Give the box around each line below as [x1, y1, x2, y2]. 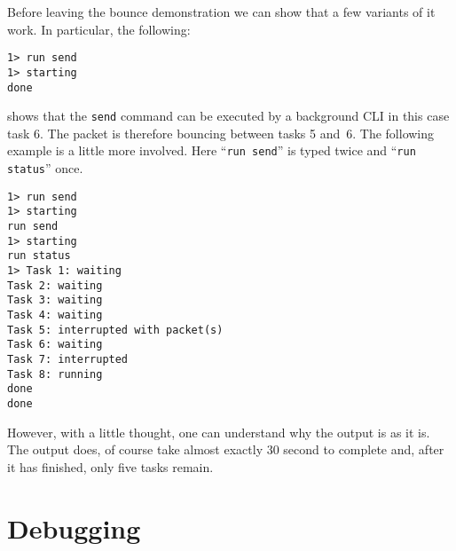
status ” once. [7, 159, 83, 177]
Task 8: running [7, 367, 103, 381]
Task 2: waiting [7, 279, 103, 292]
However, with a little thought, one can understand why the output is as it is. [7, 422, 430, 441]
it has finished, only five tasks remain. [7, 457, 214, 476]
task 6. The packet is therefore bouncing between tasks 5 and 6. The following [7, 123, 435, 142]
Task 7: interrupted [7, 352, 129, 366]
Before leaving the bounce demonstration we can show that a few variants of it [7, 3, 436, 20]
